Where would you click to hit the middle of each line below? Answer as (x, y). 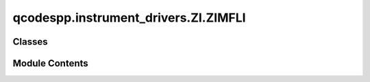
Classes (30, 42)
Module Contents (50, 63)
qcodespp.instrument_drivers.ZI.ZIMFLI (129, 18)
